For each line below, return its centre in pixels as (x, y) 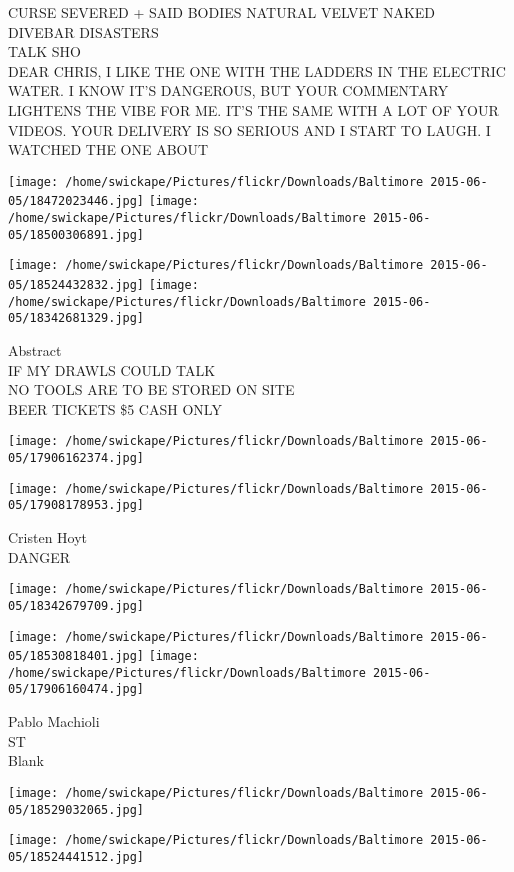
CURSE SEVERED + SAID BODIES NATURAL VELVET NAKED (222, 12)
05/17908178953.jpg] (76, 505)
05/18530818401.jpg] (76, 656)
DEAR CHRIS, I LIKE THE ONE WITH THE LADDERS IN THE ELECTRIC (257, 70)
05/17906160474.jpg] (76, 689)
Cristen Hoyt (48, 537)
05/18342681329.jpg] (76, 318)
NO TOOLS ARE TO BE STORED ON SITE (151, 389)
